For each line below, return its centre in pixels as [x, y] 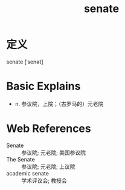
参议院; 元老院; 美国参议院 [54, 152]
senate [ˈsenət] [25, 62]
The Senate [21, 159]
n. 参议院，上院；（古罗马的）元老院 [59, 103]
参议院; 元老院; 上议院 [48, 166]
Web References [49, 129]
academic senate [28, 173]
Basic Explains [43, 86]
